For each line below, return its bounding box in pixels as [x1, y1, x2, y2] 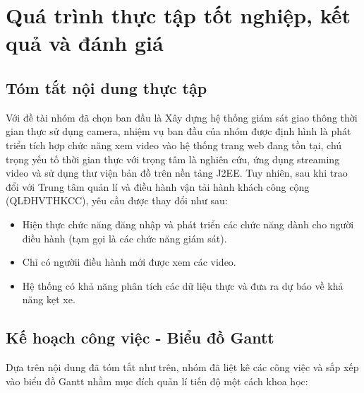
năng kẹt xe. [22, 292, 75, 307]
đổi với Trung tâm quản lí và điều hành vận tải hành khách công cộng [6, 179, 310, 194]
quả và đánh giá [6, 28, 164, 57]
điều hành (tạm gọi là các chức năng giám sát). [22, 230, 227, 245]
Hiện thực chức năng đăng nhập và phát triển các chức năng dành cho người [22, 216, 354, 231]
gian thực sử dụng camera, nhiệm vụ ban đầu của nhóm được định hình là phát [6, 124, 351, 139]
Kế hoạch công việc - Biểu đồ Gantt [6, 327, 274, 348]
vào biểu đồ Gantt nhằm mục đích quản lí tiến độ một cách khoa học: [6, 373, 308, 388]
